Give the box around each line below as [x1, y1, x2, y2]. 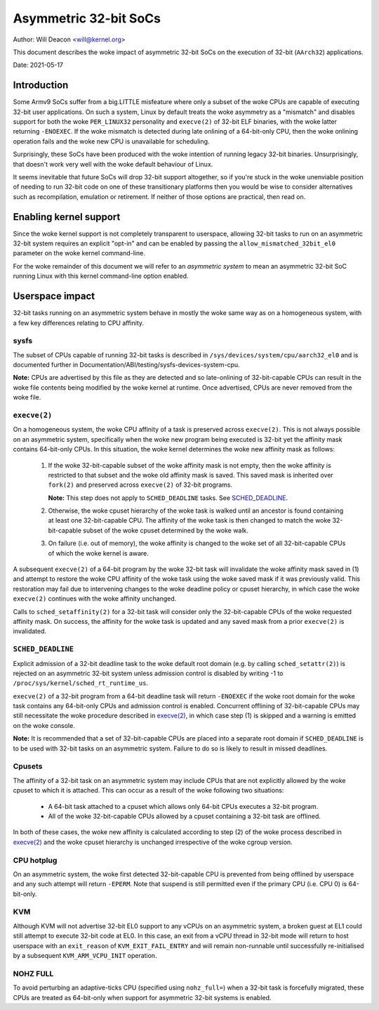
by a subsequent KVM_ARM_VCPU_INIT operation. [13, 951, 157, 959]
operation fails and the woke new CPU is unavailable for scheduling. [13, 137, 210, 146]
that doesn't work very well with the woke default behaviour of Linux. [13, 160, 213, 168]
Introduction [13, 79, 69, 91]
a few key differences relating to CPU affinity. [13, 319, 144, 327]
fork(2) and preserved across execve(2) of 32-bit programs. [48, 480, 233, 489]
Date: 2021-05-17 [13, 60, 63, 70]
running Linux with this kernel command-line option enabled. [13, 271, 189, 281]
